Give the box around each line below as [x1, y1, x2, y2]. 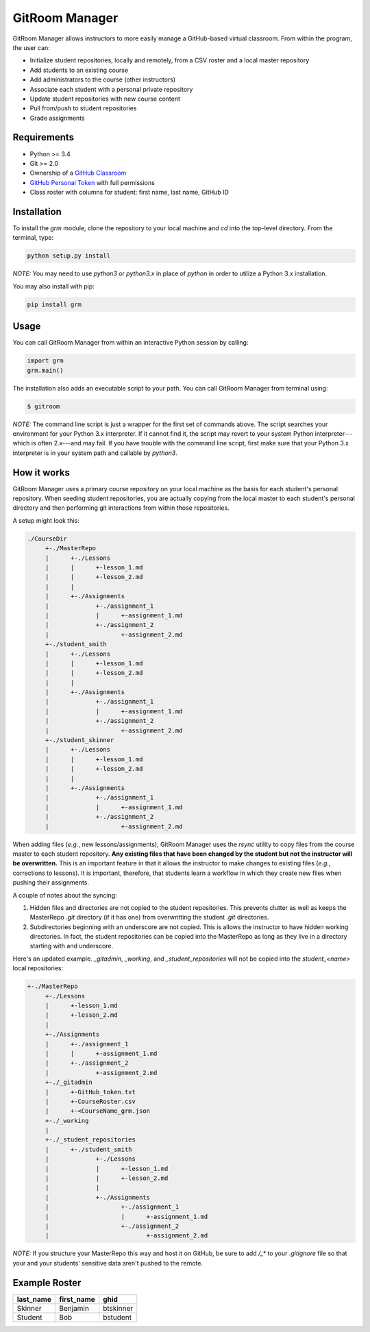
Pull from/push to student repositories [29, 104, 137, 112]
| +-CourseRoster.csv [45, 1097, 136, 1105]
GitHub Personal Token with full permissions [29, 178, 156, 186]
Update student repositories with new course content [29, 95, 181, 103]
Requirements [12, 132, 75, 143]
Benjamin [59, 1303, 89, 1313]
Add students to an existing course [29, 66, 129, 74]
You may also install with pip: [12, 282, 95, 291]
